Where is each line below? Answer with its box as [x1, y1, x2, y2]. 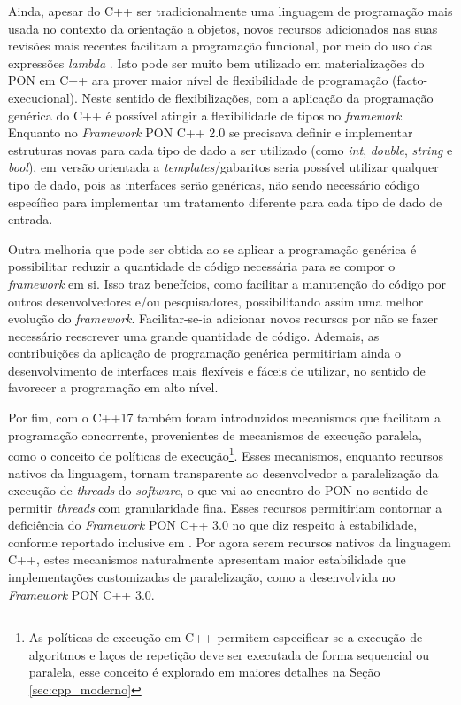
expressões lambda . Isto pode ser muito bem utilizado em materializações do [8, 53, 425, 72]
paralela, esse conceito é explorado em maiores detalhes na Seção [28, 662, 380, 681]
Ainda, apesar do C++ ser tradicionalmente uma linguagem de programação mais [8, 2, 453, 19]
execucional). [8, 88, 78, 106]
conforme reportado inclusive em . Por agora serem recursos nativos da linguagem [8, 532, 451, 551]
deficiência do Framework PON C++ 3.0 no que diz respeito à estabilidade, [8, 515, 418, 534]
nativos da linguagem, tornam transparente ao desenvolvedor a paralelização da [8, 463, 439, 482]
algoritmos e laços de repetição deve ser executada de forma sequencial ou [28, 645, 430, 663]
